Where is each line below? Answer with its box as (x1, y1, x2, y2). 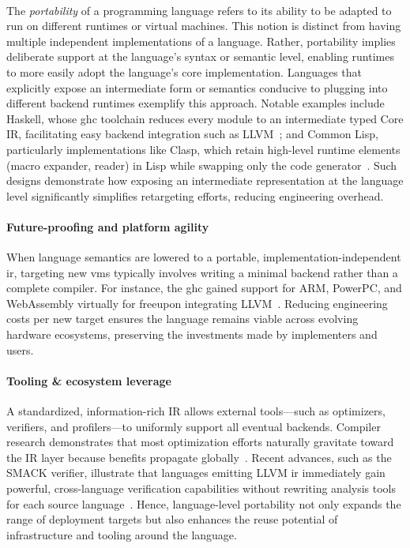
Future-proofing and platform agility (6, 218, 209, 235)
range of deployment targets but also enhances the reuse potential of (6, 511, 338, 527)
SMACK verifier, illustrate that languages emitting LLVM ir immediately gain (6, 464, 386, 481)
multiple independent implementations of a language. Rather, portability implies (6, 32, 396, 49)
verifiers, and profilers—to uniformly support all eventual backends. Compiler (6, 418, 381, 434)
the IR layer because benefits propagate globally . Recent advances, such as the (6, 449, 392, 465)
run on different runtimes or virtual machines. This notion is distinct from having (6, 17, 401, 34)
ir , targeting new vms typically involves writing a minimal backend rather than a (6, 264, 398, 280)
